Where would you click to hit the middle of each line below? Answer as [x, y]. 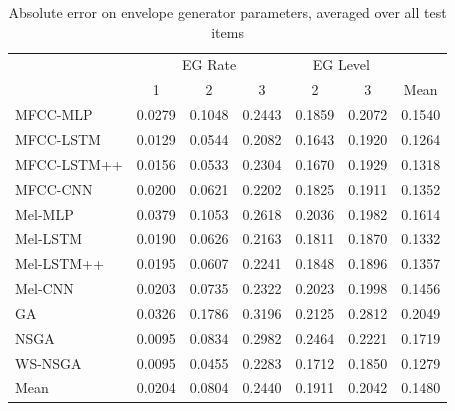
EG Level [341, 64]
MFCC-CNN [54, 188]
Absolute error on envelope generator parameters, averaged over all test [227, 12]
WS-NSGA [48, 362]
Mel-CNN [44, 288]
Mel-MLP [44, 213]
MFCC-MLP [54, 114]
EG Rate [209, 64]
